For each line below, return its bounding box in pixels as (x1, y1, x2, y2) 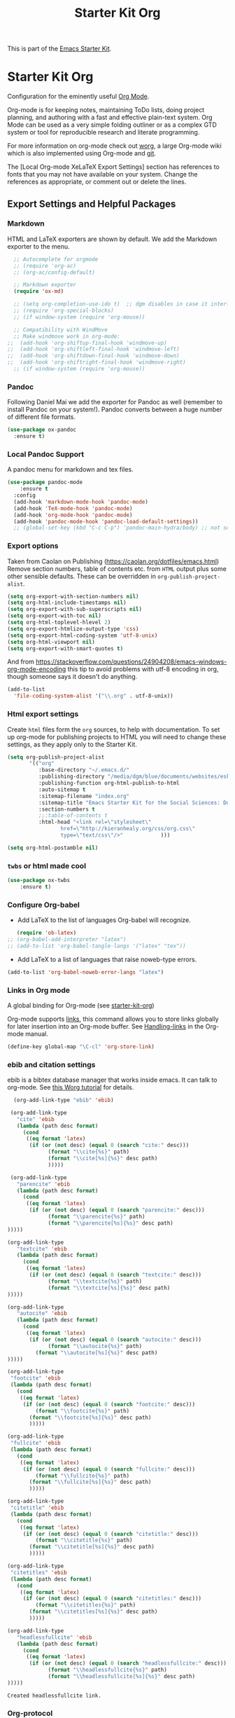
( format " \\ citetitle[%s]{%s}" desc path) (29, 1544, 155, 1551)
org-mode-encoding (7, 665, 66, 673)
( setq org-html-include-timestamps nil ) (7, 599, 127, 607)
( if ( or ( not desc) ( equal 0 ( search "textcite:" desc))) (29, 1272, 201, 1279)
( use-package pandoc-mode (7, 479, 83, 486)
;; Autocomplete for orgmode (13, 256, 99, 263)
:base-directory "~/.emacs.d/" (38, 767, 130, 774)
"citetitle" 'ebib (10, 1504, 64, 1511)
